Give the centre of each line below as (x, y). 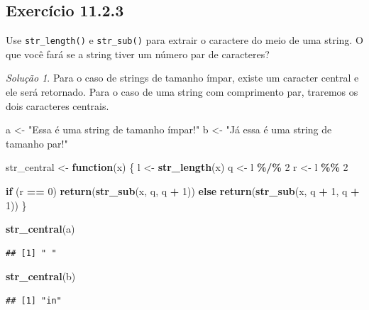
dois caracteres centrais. (57, 105)
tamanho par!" (37, 143)
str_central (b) (41, 276)
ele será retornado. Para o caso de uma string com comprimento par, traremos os (182, 92)
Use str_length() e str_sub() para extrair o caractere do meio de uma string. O (184, 40)
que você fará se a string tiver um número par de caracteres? (138, 54)
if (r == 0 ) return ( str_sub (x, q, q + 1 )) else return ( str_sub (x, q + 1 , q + (183, 191)
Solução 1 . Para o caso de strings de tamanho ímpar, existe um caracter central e (182, 78)
